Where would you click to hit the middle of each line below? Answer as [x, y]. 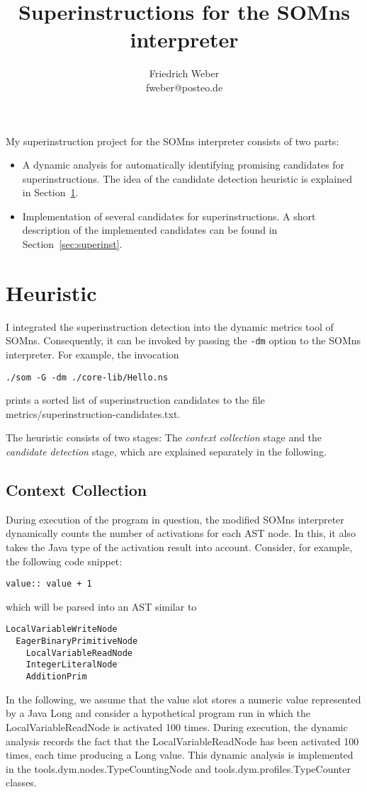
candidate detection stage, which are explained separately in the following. [166, 452]
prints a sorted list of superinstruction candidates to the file [135, 400]
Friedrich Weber [184, 73]
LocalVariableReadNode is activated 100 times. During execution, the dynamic [177, 726]
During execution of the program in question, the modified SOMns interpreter [175, 519]
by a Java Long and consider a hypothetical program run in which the [158, 713]
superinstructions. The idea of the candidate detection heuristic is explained [187, 178]
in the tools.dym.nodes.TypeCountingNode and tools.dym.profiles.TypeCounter [178, 768]
